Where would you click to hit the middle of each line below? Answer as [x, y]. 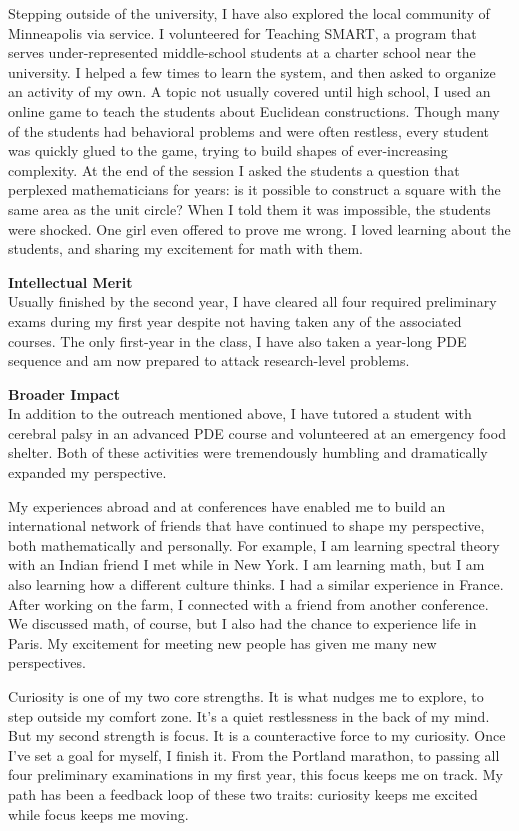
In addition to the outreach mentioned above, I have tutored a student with [240, 413]
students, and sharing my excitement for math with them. [185, 248]
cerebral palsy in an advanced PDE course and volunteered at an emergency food [257, 432]
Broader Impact [64, 393]
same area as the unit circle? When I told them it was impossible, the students [249, 208]
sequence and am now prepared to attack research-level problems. [209, 360]
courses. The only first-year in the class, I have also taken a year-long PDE [237, 340]
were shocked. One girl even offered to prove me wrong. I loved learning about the [259, 228]
